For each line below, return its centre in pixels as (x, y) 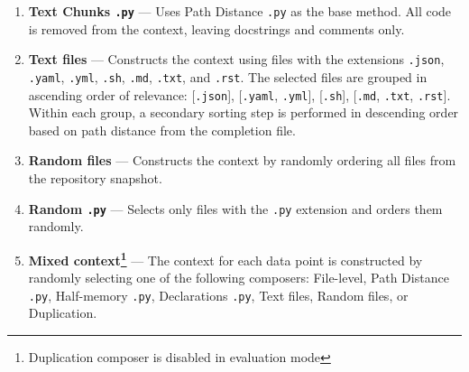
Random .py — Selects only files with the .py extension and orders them (235, 208)
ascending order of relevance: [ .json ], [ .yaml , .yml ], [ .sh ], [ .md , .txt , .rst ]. (239, 94)
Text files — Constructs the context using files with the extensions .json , (236, 59)
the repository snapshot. (95, 178)
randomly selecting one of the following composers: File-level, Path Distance (239, 278)
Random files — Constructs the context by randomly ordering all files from (242, 160)
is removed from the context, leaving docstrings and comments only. (216, 28)
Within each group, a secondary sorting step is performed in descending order (244, 112)
